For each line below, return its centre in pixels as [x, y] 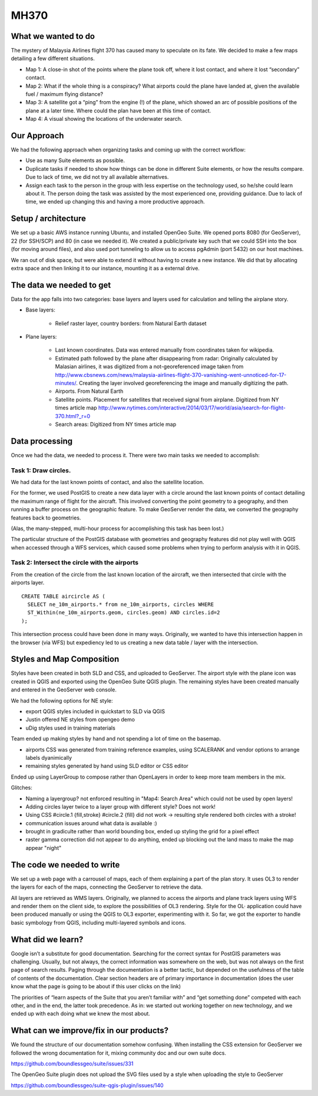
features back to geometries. [46, 518]
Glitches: [21, 788]
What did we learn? [47, 939]
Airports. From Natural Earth [89, 391]
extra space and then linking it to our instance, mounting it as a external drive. [105, 268]
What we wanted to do [53, 36]
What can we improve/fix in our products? [90, 1031]
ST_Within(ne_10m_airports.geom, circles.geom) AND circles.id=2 [124, 613]
